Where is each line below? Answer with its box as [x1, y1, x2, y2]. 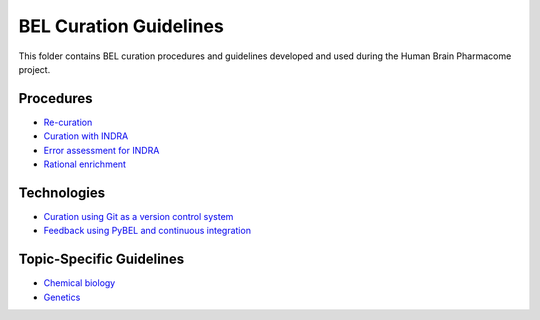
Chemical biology [43, 277, 116, 289]
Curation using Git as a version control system [43, 210, 234, 222]
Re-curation [43, 116, 93, 128]
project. [18, 63, 51, 75]
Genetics [43, 291, 81, 303]
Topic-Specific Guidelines [18, 251, 185, 268]
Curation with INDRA [43, 130, 129, 142]
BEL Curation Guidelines [18, 15, 224, 37]
